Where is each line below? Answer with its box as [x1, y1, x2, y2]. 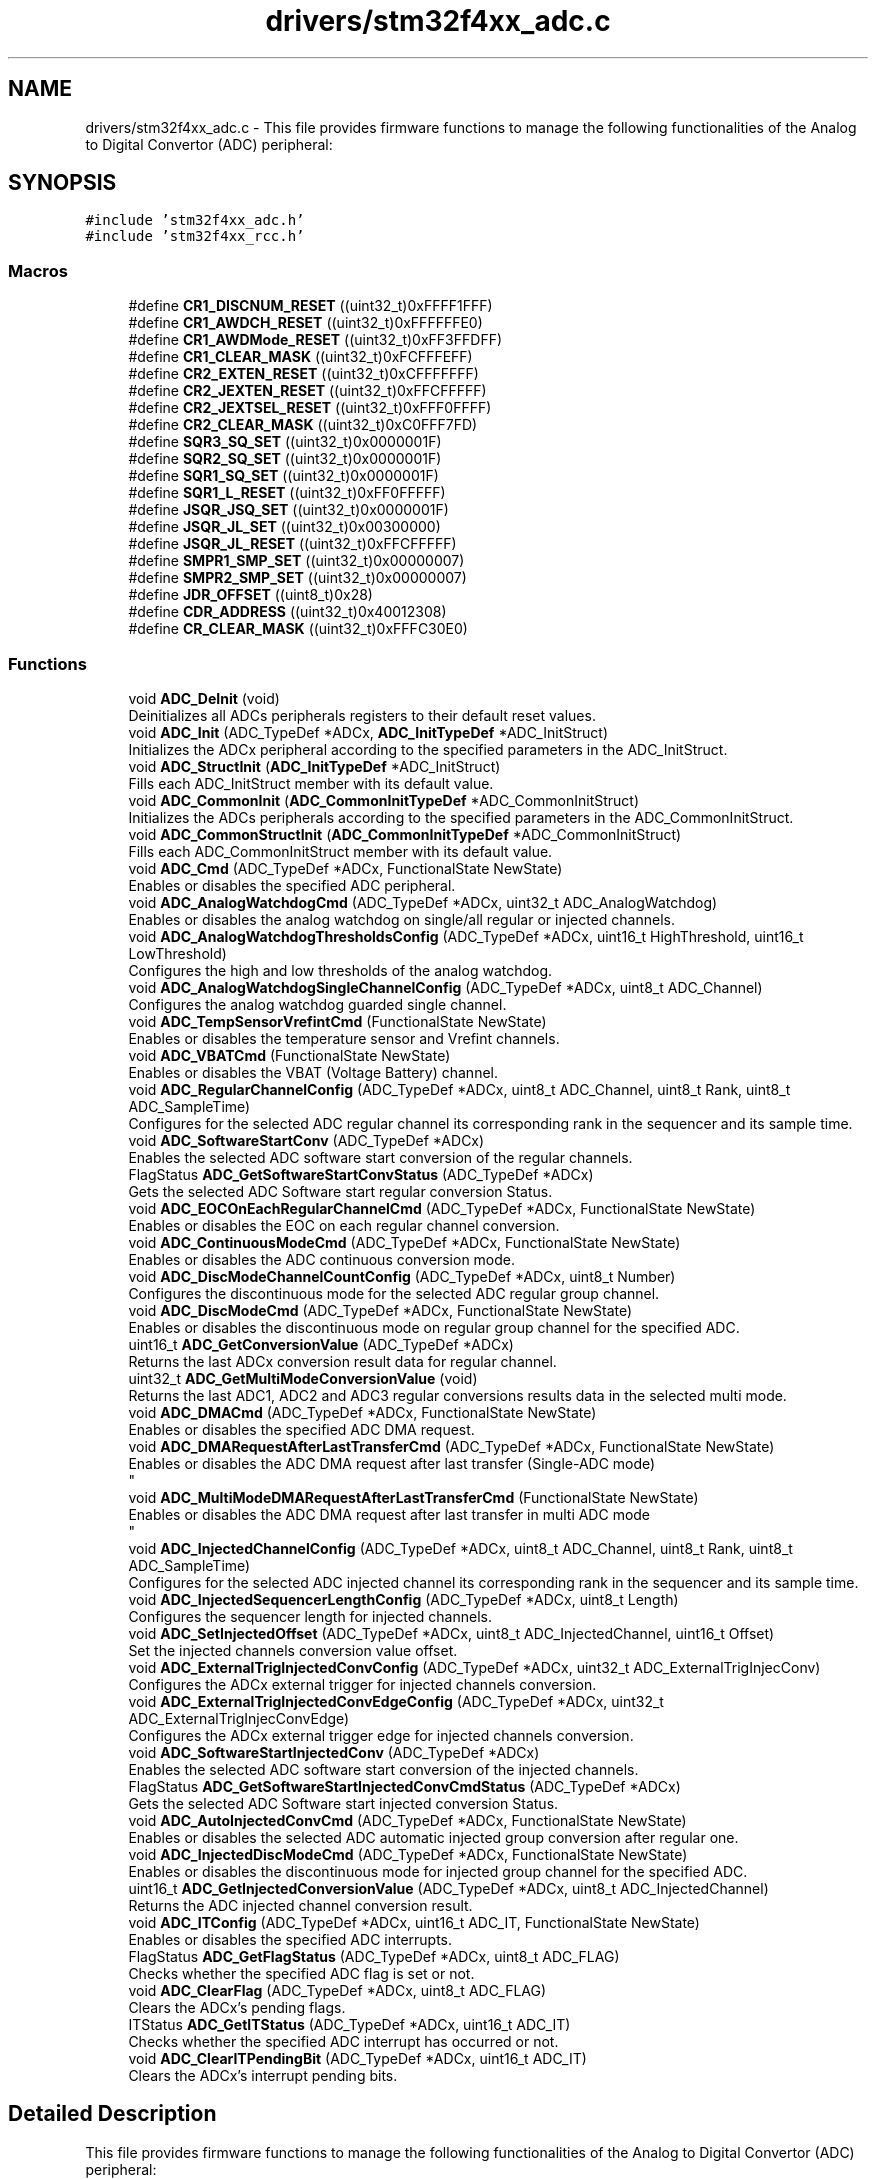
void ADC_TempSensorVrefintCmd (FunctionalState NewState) [128, 1012, 547, 1030]
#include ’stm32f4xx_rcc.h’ [85, 228, 305, 245]
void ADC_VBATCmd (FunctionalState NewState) [128, 1046, 451, 1064]
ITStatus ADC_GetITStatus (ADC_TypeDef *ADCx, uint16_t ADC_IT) [128, 2015, 571, 2033]
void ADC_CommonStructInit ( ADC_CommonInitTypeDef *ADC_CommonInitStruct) [128, 825, 682, 843]
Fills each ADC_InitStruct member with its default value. [128, 774, 494, 792]
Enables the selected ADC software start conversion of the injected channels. [128, 1760, 639, 1778]
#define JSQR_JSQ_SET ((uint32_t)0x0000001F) [128, 501, 449, 519]
